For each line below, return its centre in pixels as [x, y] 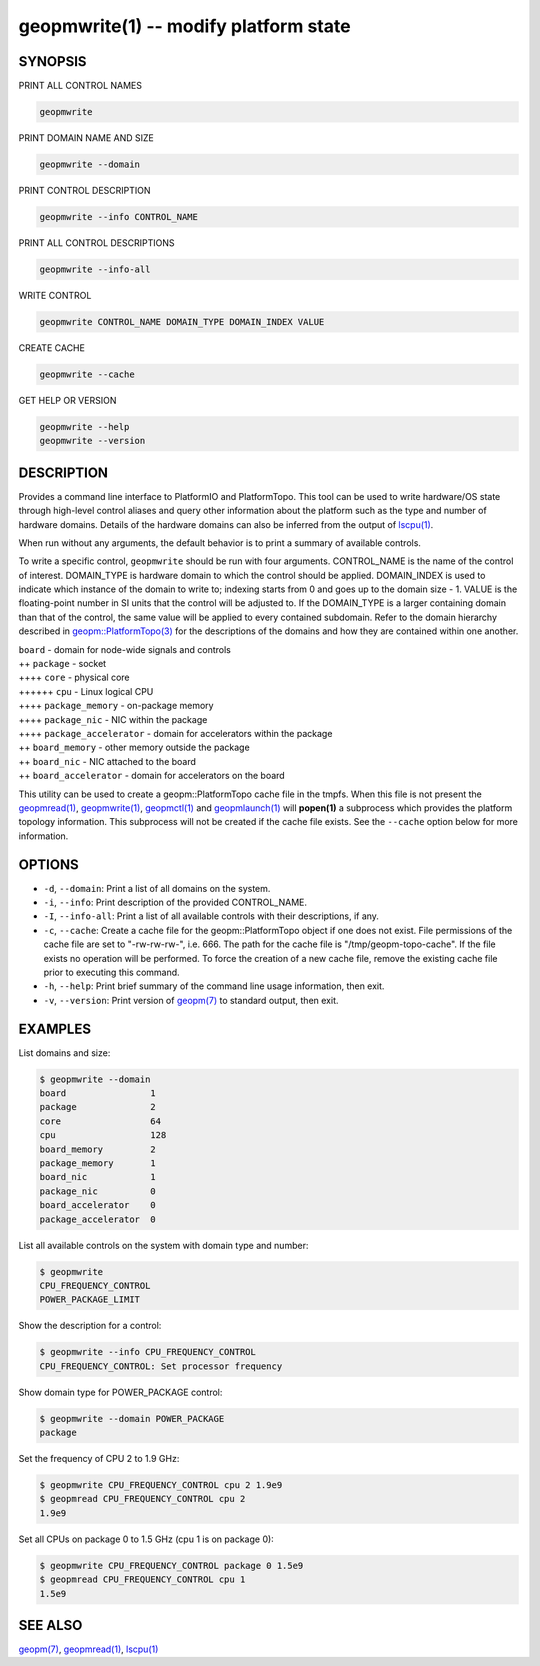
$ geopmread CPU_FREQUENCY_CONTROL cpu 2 [142, 1499]
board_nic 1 [98, 1177]
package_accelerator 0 [98, 1219]
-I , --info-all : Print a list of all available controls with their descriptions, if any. [211, 916]
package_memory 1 [98, 1163]
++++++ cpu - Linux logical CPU [86, 691]
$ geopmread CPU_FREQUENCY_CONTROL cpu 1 [142, 1579]
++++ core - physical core [74, 677]
